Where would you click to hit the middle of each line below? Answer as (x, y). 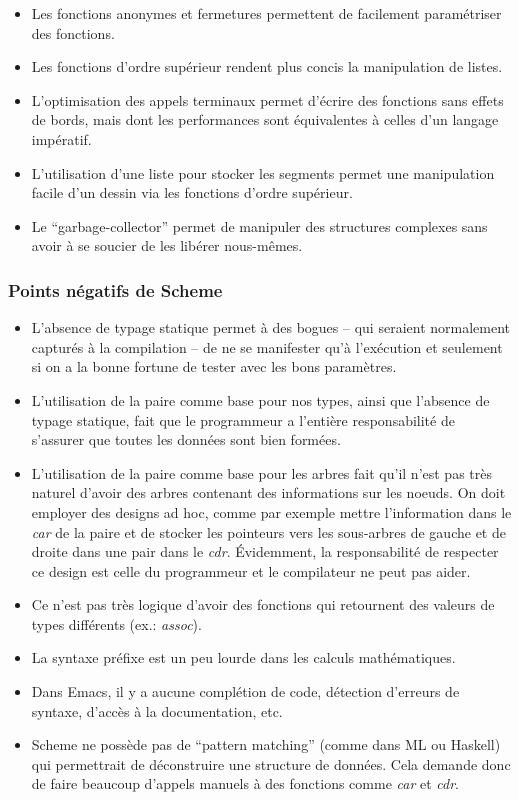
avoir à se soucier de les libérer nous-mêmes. (167, 245)
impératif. (61, 138)
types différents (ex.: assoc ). (116, 623)
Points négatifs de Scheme (115, 289)
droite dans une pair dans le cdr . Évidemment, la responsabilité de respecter (265, 551)
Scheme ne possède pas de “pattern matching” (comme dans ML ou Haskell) (266, 744)
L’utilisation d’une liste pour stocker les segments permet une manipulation (263, 172)
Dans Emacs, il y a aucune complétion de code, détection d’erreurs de (245, 691)
